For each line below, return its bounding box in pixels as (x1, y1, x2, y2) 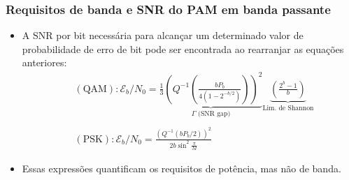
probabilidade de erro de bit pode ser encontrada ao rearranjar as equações (22, 41, 344, 56)
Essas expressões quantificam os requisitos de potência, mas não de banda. (22, 161, 341, 176)
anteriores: (22, 55, 67, 70)
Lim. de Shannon (262, 105, 314, 112)
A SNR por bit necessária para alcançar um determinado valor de (22, 28, 304, 43)
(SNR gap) (198, 110, 231, 118)
